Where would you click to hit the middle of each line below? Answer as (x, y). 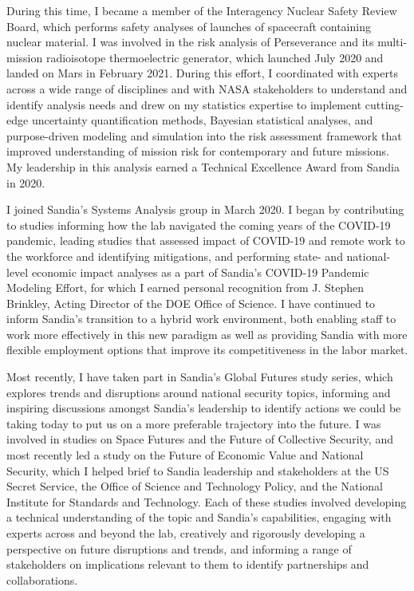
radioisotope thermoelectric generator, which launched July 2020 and (215, 57)
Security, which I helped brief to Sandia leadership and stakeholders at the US (198, 470)
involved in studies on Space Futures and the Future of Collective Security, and (200, 439)
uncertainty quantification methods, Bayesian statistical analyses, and (202, 120)
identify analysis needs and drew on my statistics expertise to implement (184, 104)
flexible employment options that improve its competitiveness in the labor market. (207, 350)
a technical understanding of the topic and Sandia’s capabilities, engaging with (199, 517)
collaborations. (42, 579)
